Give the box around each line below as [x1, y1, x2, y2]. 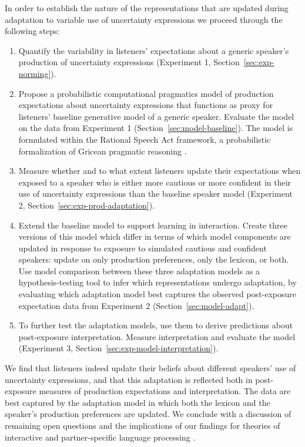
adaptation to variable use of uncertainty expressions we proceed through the [5, 13, 283, 25]
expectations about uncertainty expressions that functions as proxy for [18, 99, 273, 111]
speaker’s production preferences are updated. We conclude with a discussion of [5, 408, 291, 420]
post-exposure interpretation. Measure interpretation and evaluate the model [18, 330, 296, 342]
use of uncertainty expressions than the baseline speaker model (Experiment [18, 187, 293, 200]
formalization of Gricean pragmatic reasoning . [18, 144, 187, 157]
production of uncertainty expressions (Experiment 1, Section [18, 56, 240, 68]
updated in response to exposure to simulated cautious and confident [18, 241, 267, 254]
